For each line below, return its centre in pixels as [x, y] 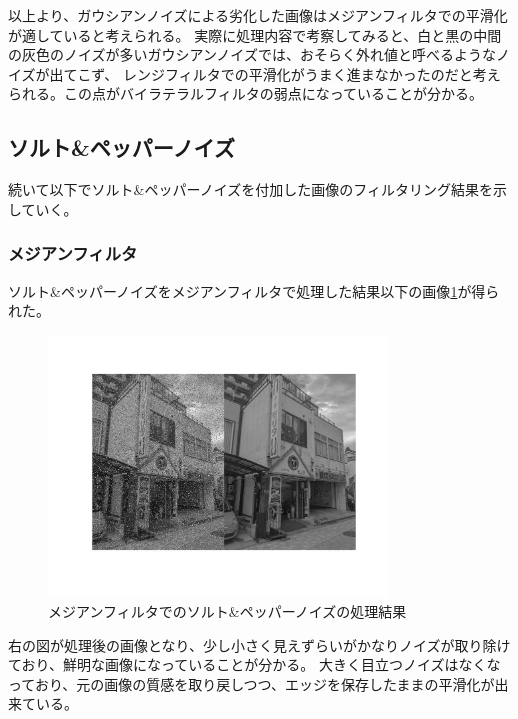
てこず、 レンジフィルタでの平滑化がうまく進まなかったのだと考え [282, 73]
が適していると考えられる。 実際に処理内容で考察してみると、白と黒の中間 [255, 34]
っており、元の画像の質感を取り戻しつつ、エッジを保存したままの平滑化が [251, 683]
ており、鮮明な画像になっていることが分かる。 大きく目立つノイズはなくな [254, 664]
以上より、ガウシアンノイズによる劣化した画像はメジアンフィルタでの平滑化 [258, 15]
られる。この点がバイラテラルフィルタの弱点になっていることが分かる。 [246, 93]
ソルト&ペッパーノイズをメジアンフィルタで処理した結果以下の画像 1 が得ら [254, 290]
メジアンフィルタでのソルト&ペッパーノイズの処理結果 [227, 611]
